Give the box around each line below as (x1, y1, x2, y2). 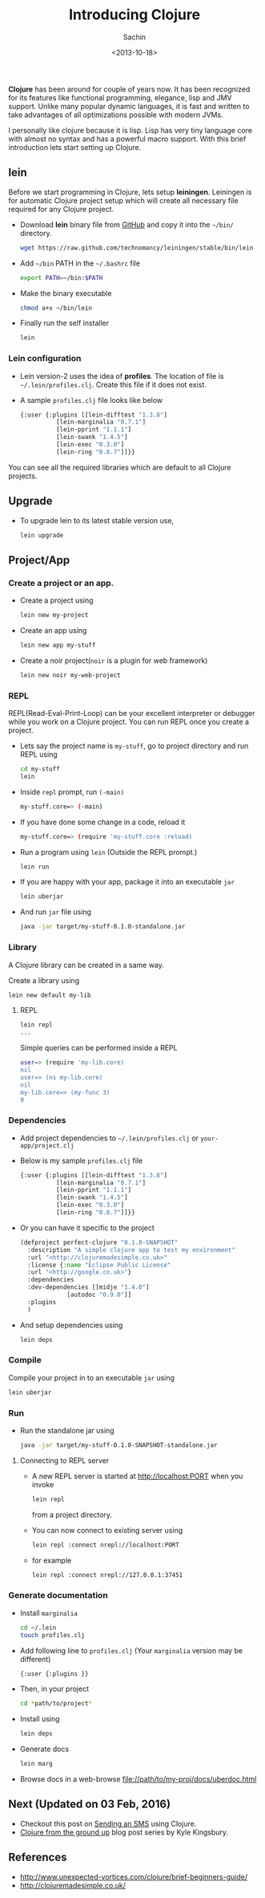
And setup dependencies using (19, 1320, 123, 1330)
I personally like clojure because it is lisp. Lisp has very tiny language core (8, 125, 253, 135)
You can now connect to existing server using (31, 1525, 183, 1534)
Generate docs (19, 1744, 70, 1754)
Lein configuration (8, 353, 82, 364)
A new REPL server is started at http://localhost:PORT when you (31, 1471, 243, 1481)
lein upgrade (19, 531, 64, 539)
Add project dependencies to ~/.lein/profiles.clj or (19, 1133, 199, 1143)
